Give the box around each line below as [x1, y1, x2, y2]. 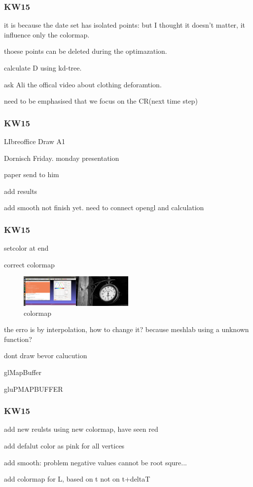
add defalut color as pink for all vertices [4, 440, 125, 450]
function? [4, 334, 32, 344]
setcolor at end [4, 243, 49, 253]
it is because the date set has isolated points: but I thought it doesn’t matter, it [4, 20, 246, 30]
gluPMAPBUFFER [4, 383, 63, 394]
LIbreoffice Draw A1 [4, 136, 66, 146]
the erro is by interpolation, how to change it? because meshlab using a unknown [4, 324, 249, 335]
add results [4, 186, 37, 196]
